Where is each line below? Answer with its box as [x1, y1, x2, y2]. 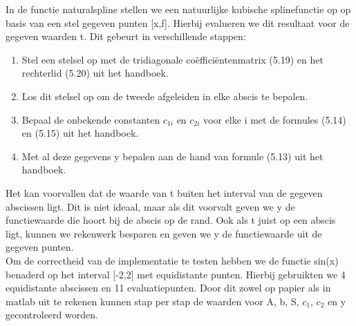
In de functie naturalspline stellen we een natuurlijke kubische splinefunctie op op [6, 2, 351, 16]
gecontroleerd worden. [6, 307, 98, 322]
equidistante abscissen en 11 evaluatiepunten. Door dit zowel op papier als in [6, 280, 331, 295]
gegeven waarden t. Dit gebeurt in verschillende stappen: [6, 29, 246, 44]
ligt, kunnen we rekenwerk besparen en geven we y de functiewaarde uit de [6, 226, 322, 240]
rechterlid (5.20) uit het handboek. [21, 66, 169, 80]
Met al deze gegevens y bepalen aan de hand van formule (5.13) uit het [21, 148, 324, 163]
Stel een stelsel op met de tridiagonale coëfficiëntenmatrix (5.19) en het [21, 52, 324, 66]
